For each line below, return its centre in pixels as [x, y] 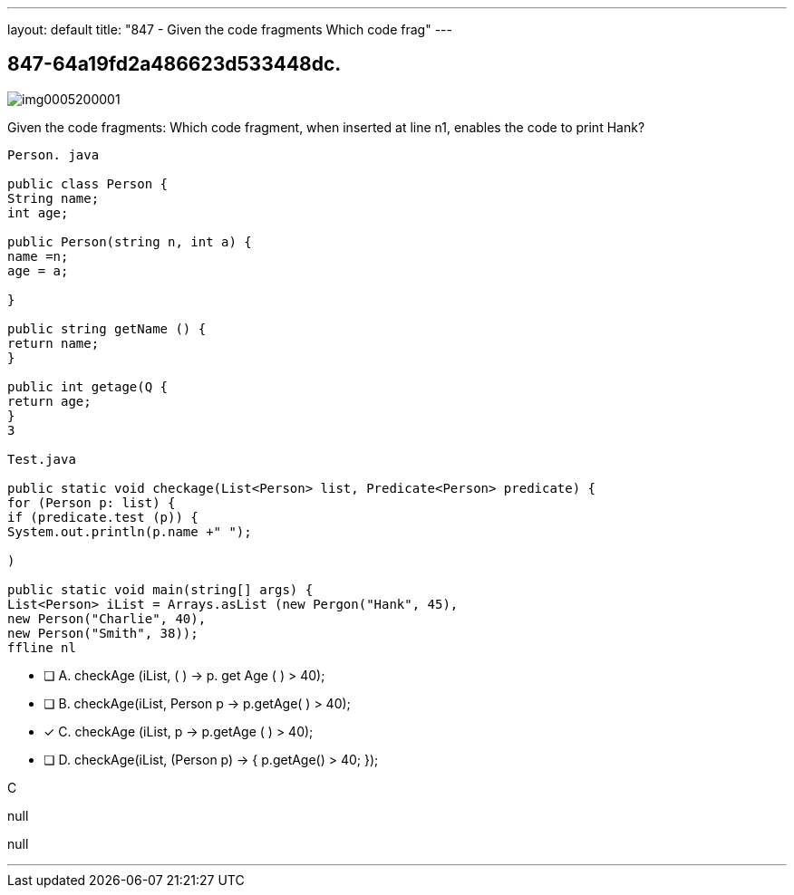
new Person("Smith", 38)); [103, 633]
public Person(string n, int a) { [130, 241]
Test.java [42, 459]
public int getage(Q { [88, 386]
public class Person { [88, 183]
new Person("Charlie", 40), [107, 618]
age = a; [38, 270]
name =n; [38, 256]
